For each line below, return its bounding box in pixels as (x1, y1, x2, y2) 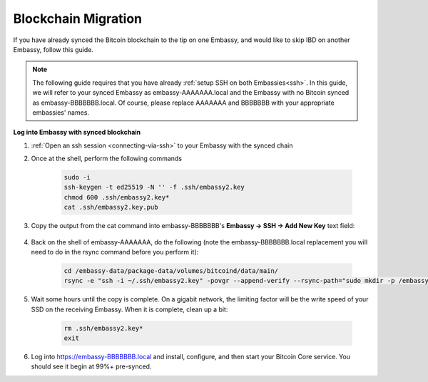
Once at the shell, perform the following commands (31, 154, 182, 163)
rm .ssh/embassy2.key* (63, 324, 143, 332)
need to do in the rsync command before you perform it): (31, 247, 199, 256)
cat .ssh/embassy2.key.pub (63, 203, 158, 212)
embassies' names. (32, 108, 89, 117)
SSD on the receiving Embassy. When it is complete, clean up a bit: (31, 305, 228, 314)
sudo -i (63, 173, 91, 182)
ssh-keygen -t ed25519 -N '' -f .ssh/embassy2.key (63, 183, 245, 192)
